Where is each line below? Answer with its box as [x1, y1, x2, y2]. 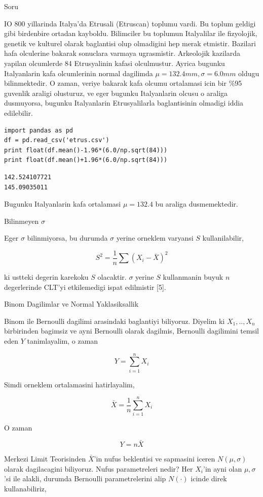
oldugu [238, 68, 259, 78]
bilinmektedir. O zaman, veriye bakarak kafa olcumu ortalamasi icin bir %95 [4, 78, 242, 88]
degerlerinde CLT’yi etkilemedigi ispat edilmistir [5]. [4, 281, 166, 292]
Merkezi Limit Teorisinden [4, 453, 86, 464]
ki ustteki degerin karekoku [4, 271, 89, 282]
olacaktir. [97, 271, 127, 282]
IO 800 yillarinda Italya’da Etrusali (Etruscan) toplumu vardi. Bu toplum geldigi [4, 18, 256, 28]
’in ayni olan [203, 463, 242, 474]
